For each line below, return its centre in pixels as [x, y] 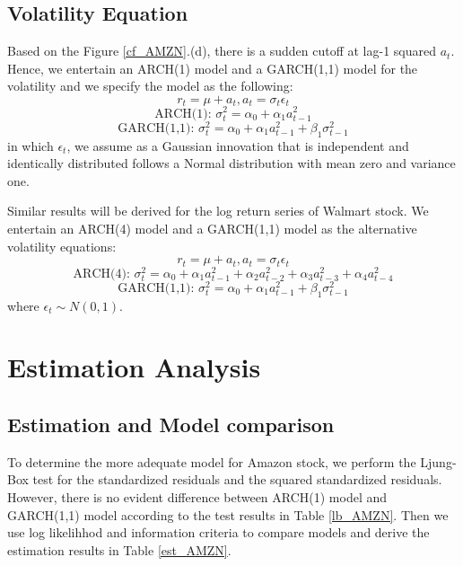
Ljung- [438, 461]
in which [31, 145]
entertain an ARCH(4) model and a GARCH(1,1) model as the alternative [212, 228]
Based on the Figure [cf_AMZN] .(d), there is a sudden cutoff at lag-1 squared [222, 51]
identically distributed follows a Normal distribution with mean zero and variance [231, 163]
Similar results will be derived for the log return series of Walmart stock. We [218, 211]
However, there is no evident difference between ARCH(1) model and [197, 497]
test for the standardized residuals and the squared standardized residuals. [237, 479]
